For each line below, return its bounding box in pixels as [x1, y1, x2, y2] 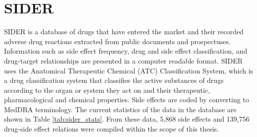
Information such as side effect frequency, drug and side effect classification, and [4, 46, 248, 56]
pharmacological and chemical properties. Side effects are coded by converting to [4, 94, 249, 105]
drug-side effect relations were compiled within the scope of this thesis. [4, 124, 219, 134]
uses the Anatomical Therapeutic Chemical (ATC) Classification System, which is [4, 65, 254, 75]
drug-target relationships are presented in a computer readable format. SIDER [4, 55, 243, 66]
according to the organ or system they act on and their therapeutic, [4, 84, 210, 95]
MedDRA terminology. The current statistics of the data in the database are [4, 104, 237, 114]
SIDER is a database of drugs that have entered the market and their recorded [4, 26, 244, 37]
